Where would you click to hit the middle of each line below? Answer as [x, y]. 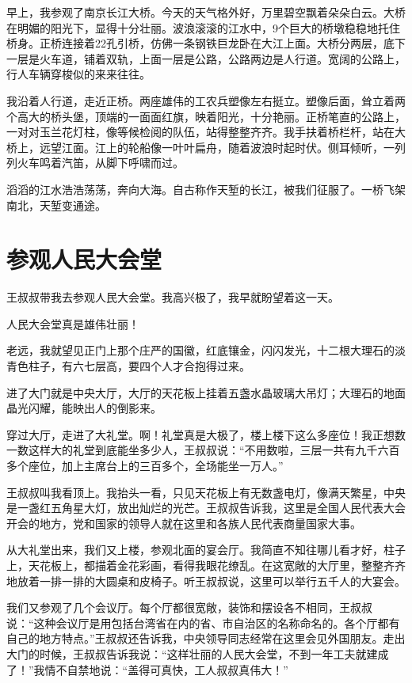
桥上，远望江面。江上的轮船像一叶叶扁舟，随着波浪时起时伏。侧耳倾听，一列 [206, 147]
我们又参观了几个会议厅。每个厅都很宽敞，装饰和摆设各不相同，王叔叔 [189, 607]
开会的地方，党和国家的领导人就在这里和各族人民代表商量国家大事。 [184, 523]
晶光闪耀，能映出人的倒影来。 [84, 408]
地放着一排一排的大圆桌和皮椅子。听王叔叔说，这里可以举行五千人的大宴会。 [206, 581]
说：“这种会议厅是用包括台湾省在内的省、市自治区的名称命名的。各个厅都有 [203, 622]
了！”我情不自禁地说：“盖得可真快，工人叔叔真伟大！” [147, 669]
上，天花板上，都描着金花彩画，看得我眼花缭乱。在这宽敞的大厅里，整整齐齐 [206, 565]
